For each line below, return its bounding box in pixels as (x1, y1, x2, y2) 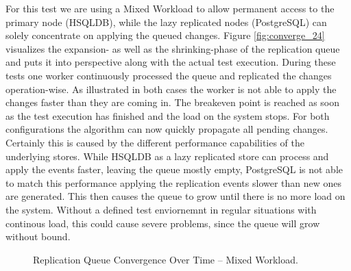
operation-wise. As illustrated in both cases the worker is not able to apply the (5, 81, 337, 96)
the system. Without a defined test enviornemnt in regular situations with (5, 202, 317, 216)
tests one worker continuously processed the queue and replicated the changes (5, 68, 332, 82)
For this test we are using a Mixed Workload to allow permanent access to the (5, 1, 335, 15)
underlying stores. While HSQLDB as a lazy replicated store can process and (5, 149, 329, 163)
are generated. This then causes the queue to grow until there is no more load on (5, 189, 346, 203)
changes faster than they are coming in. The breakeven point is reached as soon (5, 95, 340, 109)
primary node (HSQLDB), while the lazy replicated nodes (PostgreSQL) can (5, 14, 327, 29)
